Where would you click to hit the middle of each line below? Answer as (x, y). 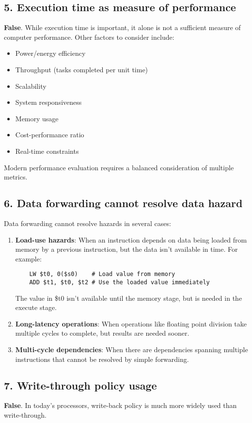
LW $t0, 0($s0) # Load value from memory (102, 274)
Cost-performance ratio (50, 135)
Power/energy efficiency (50, 53)
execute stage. (36, 307)
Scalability (31, 86)
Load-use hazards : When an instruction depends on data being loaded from (131, 239)
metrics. (16, 177)
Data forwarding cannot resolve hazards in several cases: (87, 223)
